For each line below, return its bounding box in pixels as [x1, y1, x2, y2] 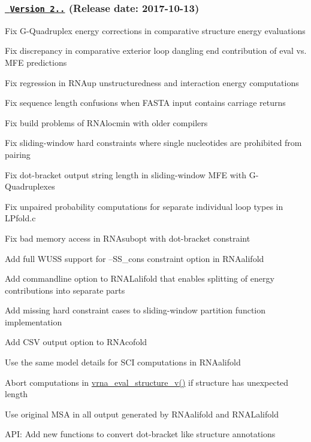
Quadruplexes [5, 180, 55, 193]
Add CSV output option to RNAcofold [5, 336, 147, 348]
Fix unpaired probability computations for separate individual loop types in [5, 200, 283, 212]
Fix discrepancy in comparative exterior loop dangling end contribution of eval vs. [5, 44, 307, 57]
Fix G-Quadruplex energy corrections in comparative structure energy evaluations [5, 24, 306, 36]
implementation [5, 315, 62, 328]
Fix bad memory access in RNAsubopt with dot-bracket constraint [5, 231, 250, 244]
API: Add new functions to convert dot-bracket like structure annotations [5, 428, 276, 440]
